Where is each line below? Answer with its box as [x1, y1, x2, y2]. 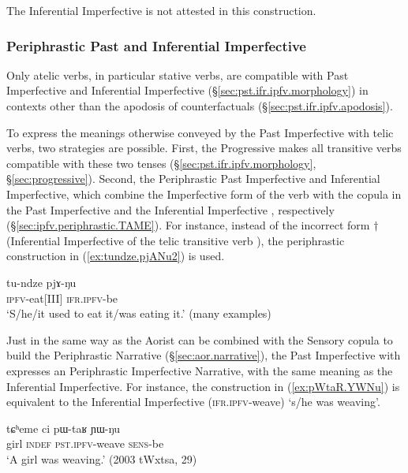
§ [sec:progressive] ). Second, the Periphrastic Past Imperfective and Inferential [6, 170, 380, 187]
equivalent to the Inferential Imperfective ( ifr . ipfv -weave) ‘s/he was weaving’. [6, 393, 380, 410]
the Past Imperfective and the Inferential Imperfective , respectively [6, 201, 335, 218]
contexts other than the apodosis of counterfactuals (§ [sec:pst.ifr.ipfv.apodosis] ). [6, 98, 393, 114]
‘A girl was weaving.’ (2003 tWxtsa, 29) [6, 450, 197, 467]
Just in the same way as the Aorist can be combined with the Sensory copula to [6, 331, 393, 348]
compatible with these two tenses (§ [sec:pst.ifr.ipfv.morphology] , [6, 155, 316, 171]
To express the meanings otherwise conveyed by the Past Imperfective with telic [6, 124, 394, 140]
